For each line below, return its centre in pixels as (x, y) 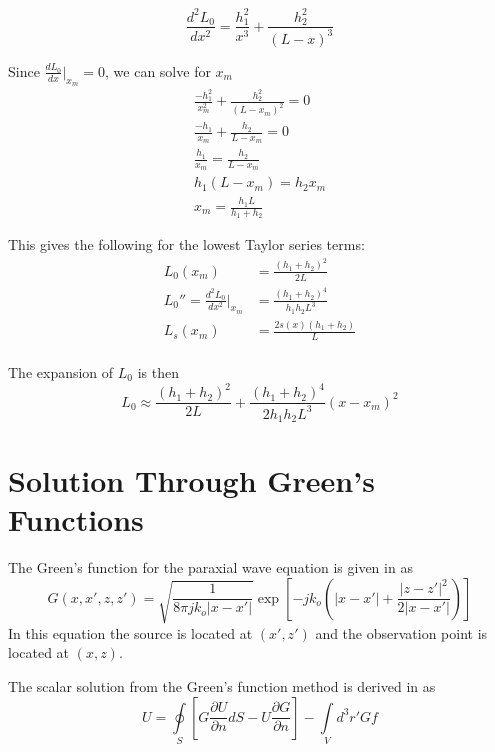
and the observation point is (401, 632)
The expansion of (61, 372)
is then (158, 372)
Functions (76, 519)
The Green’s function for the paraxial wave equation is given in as (210, 567)
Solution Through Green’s (191, 480)
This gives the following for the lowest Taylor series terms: (186, 244)
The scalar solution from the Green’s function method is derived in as (222, 685)
